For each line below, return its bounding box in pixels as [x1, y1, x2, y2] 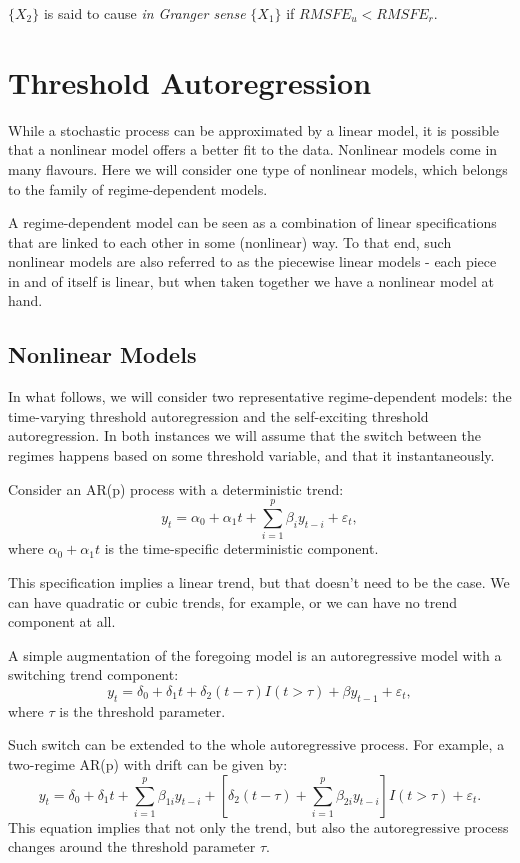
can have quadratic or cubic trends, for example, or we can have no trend [8, 591, 458, 612]
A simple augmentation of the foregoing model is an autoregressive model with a [8, 644, 502, 665]
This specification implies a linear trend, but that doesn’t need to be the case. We [8, 571, 510, 592]
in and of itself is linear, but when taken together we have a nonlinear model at [8, 270, 494, 291]
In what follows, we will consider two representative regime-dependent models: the [8, 386, 512, 407]
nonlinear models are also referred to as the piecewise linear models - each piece [8, 251, 497, 272]
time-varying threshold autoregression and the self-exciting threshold [8, 405, 429, 426]
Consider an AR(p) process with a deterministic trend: [8, 478, 344, 499]
